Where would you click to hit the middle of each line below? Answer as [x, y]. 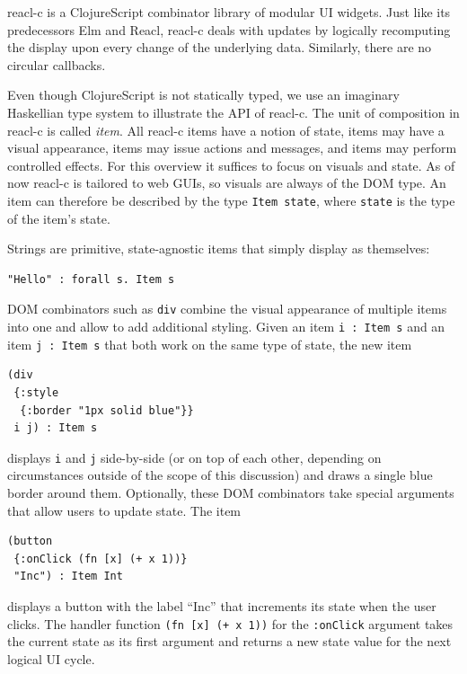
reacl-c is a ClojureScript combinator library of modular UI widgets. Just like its [229, 12]
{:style [36, 392]
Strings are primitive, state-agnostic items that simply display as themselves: [219, 248]
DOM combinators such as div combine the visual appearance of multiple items [227, 309]
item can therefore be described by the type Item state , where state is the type [231, 200]
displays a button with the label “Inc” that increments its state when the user [222, 605]
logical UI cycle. [51, 658]
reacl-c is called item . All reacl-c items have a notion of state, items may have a [226, 130]
